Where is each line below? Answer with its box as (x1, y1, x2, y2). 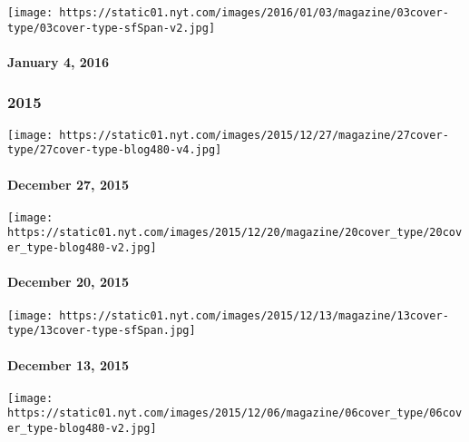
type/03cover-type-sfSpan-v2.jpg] (7, 21, 216, 34)
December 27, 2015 (7, 174, 130, 193)
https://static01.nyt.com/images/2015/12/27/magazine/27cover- (59, 128, 449, 142)
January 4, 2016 (7, 52, 109, 71)
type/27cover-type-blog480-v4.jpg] (7, 143, 222, 157)
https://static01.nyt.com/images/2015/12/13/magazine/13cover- (59, 309, 449, 322)
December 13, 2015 (7, 355, 130, 374)
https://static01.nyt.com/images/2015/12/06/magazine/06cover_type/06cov (7, 407, 463, 420)
